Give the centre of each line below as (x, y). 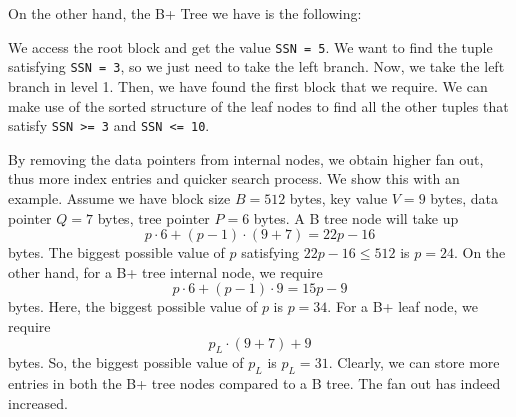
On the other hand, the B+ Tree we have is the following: (185, 13)
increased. (38, 402)
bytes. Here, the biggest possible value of (133, 306)
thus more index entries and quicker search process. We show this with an (234, 178)
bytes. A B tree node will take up (356, 217)
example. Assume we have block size (119, 197)
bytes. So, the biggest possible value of (126, 362)
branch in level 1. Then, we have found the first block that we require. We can (248, 85)
